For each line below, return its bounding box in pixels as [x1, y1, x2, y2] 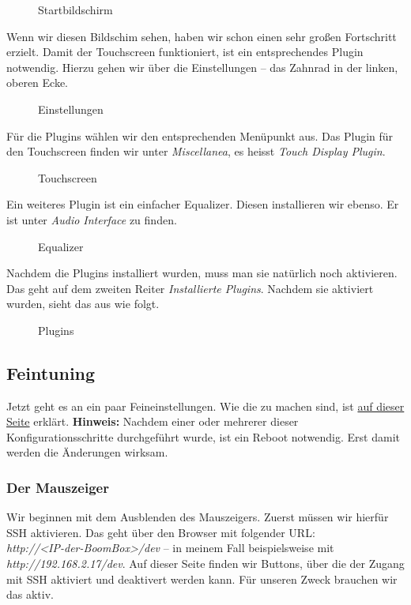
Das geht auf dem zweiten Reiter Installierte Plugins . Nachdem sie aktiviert [6, 280, 374, 296]
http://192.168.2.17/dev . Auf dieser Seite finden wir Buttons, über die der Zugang [6, 555, 405, 572]
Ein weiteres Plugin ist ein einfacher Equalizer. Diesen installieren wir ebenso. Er [6, 196, 399, 212]
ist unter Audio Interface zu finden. [6, 211, 177, 227]
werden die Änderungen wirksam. [6, 444, 168, 460]
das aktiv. [6, 586, 54, 603]
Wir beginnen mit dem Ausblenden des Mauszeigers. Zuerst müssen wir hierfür [6, 509, 389, 525]
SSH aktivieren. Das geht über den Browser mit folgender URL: [6, 524, 315, 540]
